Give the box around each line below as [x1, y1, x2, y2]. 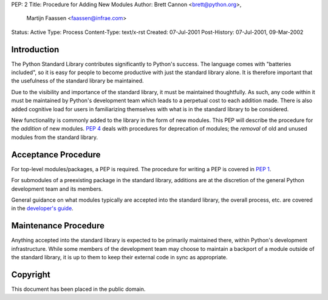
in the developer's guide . [11, 205, 74, 212]
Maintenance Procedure [11, 220, 104, 231]
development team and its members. [11, 185, 103, 193]
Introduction [11, 44, 60, 55]
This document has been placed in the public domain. [11, 285, 146, 293]
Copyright [11, 269, 51, 279]
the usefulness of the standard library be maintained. [11, 77, 144, 84]
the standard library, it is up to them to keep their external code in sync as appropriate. [11, 253, 228, 261]
